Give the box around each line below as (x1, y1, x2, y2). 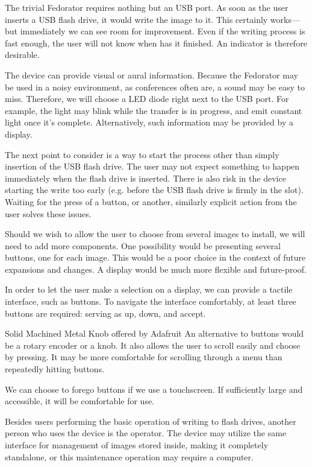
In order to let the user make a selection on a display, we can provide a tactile (5, 283, 293, 296)
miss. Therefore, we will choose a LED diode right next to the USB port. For (5, 92, 289, 105)
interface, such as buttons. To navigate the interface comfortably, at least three (5, 295, 296, 308)
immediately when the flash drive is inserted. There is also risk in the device (5, 171, 286, 184)
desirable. (5, 48, 40, 61)
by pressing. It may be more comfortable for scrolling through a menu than (5, 351, 282, 363)
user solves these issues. (5, 207, 92, 220)
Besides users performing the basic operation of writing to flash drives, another (5, 415, 296, 427)
